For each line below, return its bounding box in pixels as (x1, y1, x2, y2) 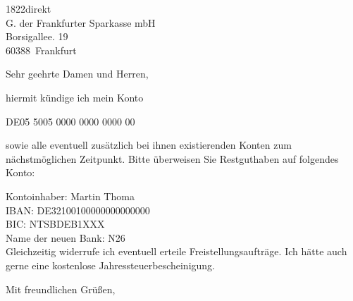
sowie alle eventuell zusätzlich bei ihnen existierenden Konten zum (6, 137, 292, 152)
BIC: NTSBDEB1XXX (6, 216, 105, 231)
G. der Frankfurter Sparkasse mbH (6, 15, 156, 30)
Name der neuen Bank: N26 (6, 230, 125, 245)
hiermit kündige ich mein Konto (6, 90, 144, 104)
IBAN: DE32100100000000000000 (6, 202, 150, 217)
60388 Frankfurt (6, 42, 77, 57)
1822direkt (6, 1, 51, 16)
